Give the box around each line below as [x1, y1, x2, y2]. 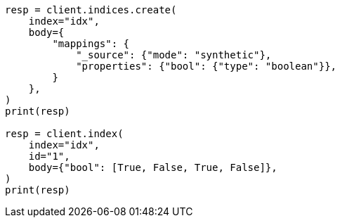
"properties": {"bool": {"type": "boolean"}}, [76, 60, 337, 72]
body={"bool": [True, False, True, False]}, [28, 162, 277, 173]
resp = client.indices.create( [5, 4, 177, 15]
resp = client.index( [5, 128, 124, 139]
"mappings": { [52, 38, 130, 49]
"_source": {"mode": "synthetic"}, [76, 49, 272, 60]
